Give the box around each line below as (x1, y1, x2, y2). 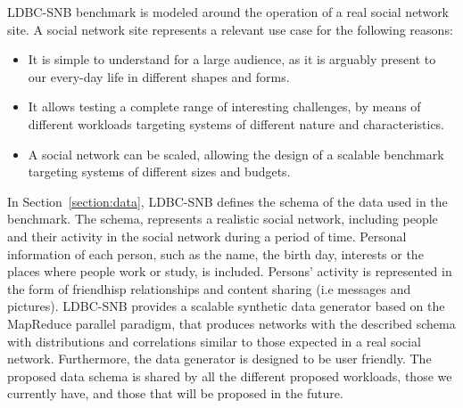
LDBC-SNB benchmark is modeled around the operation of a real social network (7, 3, 450, 20)
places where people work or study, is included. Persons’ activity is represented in (7, 262, 452, 281)
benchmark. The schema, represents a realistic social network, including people (7, 209, 438, 228)
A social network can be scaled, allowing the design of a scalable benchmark (28, 144, 444, 163)
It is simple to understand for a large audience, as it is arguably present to (28, 50, 436, 69)
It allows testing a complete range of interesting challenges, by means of (28, 97, 421, 116)
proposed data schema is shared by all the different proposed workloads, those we (7, 366, 452, 385)
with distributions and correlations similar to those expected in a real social (7, 331, 421, 350)
